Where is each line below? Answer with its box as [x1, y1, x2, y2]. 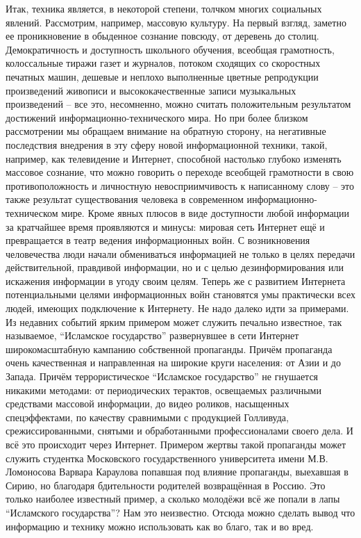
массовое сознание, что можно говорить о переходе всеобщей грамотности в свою [6, 165, 354, 179]
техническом [6, 205, 58, 220]
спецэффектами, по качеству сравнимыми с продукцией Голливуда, [6, 409, 289, 424]
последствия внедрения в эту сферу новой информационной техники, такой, [6, 137, 328, 152]
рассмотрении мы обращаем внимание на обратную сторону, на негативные [6, 124, 326, 138]
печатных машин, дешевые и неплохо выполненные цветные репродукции [6, 69, 319, 83]
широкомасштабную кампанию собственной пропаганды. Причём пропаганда [6, 341, 333, 356]
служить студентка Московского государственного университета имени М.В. [6, 450, 328, 465]
